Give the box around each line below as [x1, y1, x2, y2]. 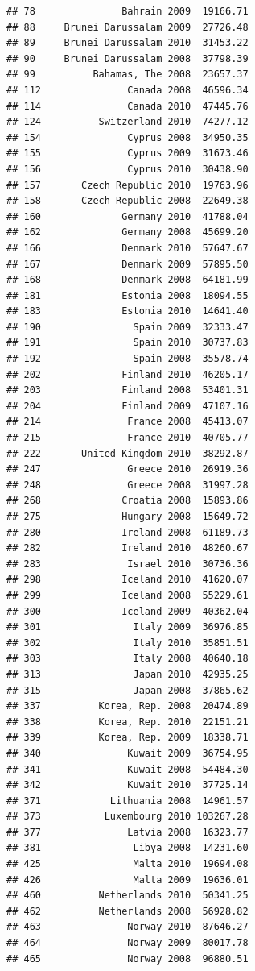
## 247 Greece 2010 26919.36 [6, 463, 249, 475]
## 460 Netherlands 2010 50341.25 [6, 890, 249, 902]
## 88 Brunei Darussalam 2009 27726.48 [6, 21, 249, 33]
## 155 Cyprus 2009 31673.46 [6, 147, 249, 160]
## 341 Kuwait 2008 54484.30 [6, 763, 249, 775]
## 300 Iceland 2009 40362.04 [6, 605, 249, 617]
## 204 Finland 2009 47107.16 [6, 400, 249, 412]
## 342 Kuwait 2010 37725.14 [6, 779, 249, 791]
